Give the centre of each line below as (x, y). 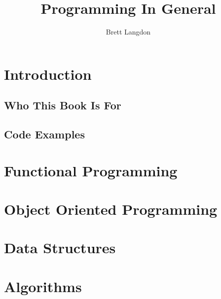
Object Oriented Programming (111, 209)
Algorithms (43, 286)
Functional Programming (91, 170)
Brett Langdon (128, 32)
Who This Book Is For (63, 105)
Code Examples (44, 134)
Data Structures (60, 248)
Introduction (48, 74)
